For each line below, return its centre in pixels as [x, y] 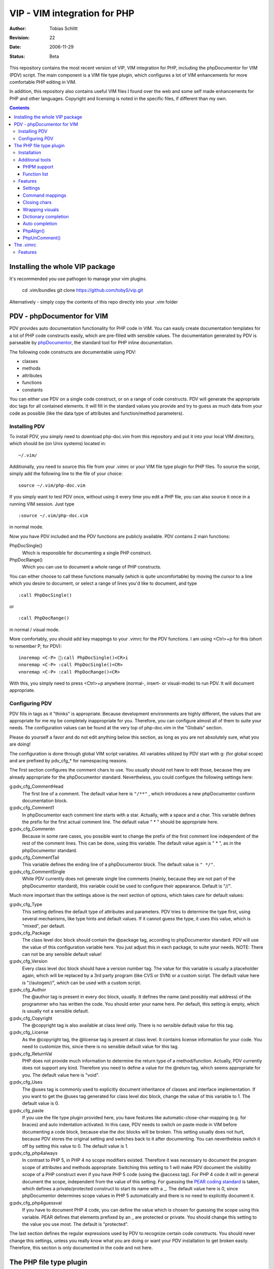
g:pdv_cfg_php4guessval [36, 1203]
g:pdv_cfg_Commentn [32, 829]
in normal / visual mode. [35, 629]
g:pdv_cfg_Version [28, 961]
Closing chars [37, 203]
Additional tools [35, 159]
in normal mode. [26, 527]
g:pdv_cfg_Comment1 [32, 808]
